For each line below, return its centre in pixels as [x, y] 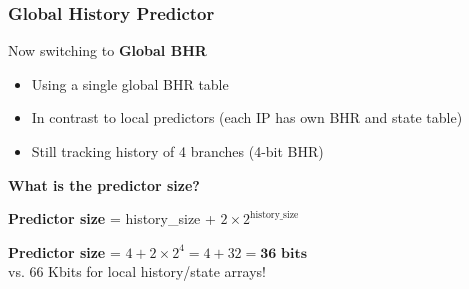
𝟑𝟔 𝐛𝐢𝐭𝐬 [284, 253]
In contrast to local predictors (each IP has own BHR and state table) [247, 117]
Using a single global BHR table [130, 83]
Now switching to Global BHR [107, 50]
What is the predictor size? [104, 184]
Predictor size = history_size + [112, 218]
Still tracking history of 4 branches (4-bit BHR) [177, 151]
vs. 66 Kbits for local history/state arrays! [137, 271]
